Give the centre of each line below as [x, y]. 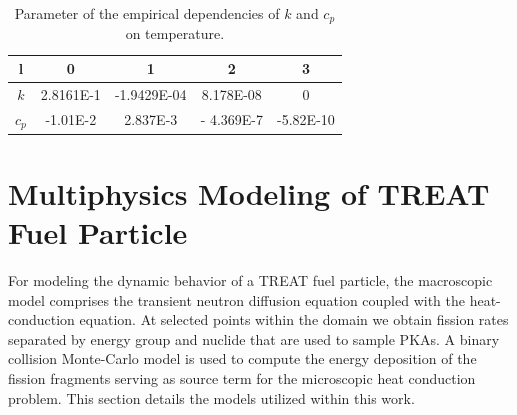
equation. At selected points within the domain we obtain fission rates [294, 319]
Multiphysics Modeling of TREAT [249, 192]
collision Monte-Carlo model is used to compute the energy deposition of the [242, 358]
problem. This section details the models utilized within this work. [211, 397]
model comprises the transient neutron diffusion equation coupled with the [237, 299]
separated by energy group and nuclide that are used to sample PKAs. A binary [254, 338]
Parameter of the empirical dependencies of [147, 13]
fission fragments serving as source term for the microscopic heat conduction [242, 377]
